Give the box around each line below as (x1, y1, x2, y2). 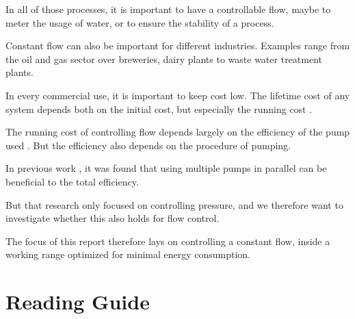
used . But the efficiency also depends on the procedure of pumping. (5, 138, 291, 152)
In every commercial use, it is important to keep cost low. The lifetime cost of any (5, 88, 350, 102)
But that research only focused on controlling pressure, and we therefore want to (5, 197, 343, 212)
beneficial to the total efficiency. (5, 174, 139, 188)
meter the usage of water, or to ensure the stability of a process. (5, 15, 274, 29)
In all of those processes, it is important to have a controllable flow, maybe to (5, 2, 331, 16)
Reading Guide (5, 288, 150, 316)
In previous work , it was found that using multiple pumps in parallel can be (5, 161, 327, 175)
